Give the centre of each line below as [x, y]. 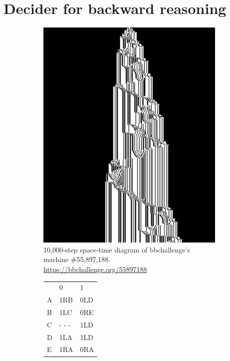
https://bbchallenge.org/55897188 [95, 269]
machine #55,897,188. [77, 259]
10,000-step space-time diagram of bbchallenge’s [117, 249]
